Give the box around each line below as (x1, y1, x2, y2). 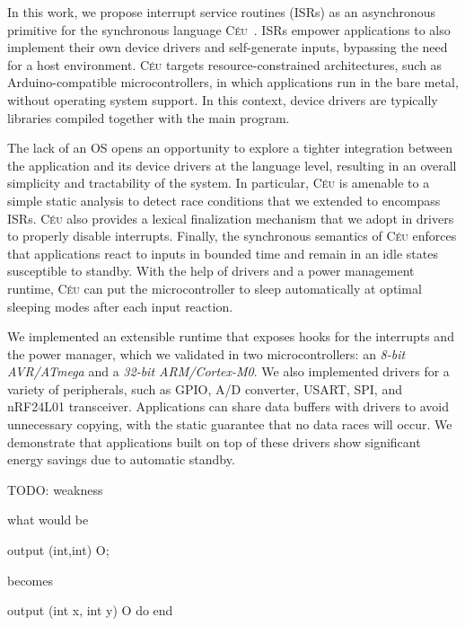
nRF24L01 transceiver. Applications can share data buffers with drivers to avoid (7, 397, 449, 416)
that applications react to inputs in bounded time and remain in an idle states (7, 243, 438, 262)
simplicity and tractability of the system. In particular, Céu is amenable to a (7, 173, 430, 192)
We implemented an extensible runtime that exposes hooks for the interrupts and (7, 327, 454, 346)
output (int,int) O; (7, 541, 110, 560)
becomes (7, 570, 54, 589)
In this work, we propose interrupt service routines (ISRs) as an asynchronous (7, 3, 436, 21)
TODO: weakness (7, 480, 103, 498)
